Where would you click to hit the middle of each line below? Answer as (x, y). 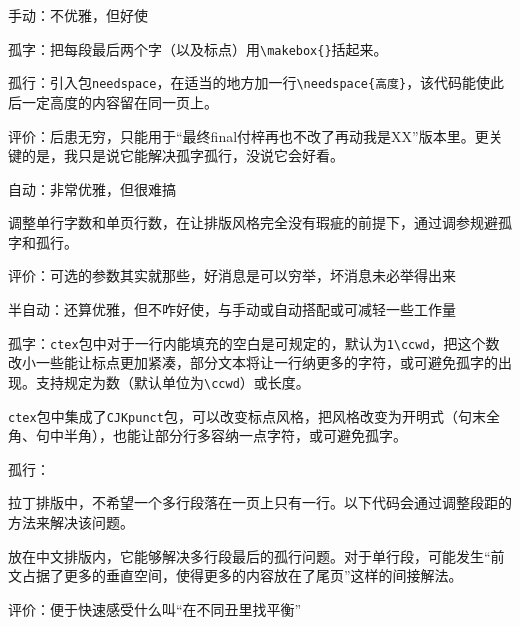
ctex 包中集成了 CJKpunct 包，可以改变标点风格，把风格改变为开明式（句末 (247, 415)
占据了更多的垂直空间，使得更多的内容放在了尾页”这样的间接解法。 (242, 575)
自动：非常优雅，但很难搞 (92, 188)
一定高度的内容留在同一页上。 (119, 101)
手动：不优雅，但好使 (78, 15)
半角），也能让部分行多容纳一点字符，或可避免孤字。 (235, 435)
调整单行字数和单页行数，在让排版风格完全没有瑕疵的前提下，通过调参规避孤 (260, 222)
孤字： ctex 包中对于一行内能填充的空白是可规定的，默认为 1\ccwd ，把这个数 (254, 342)
